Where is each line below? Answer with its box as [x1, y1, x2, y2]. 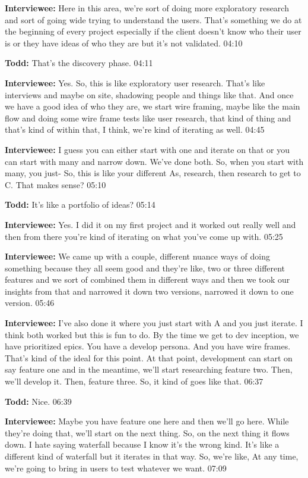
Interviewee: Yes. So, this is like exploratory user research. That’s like [5, 76, 265, 89]
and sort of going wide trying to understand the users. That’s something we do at [5, 13, 302, 26]
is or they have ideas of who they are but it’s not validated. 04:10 [5, 36, 243, 49]
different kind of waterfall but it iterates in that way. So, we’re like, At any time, [5, 450, 299, 462]
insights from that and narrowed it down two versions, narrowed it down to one [5, 285, 294, 297]
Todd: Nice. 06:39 [5, 395, 72, 407]
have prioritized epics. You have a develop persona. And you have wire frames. [5, 340, 291, 352]
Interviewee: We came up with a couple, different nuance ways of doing [5, 250, 270, 263]
